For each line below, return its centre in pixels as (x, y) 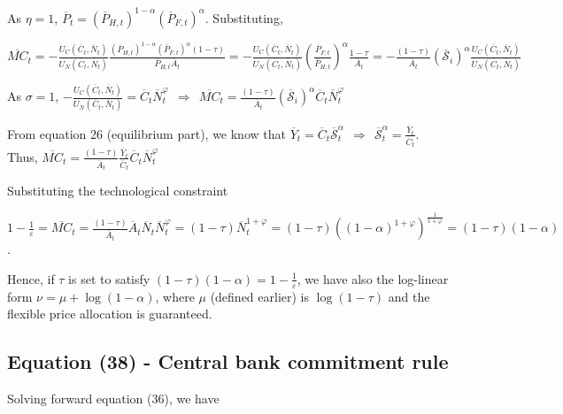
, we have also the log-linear (373, 278)
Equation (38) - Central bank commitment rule (228, 361)
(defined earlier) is (260, 296)
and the (409, 296)
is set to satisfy (109, 278)
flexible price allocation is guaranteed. (110, 314)
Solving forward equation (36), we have (113, 399)
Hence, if (31, 278)
